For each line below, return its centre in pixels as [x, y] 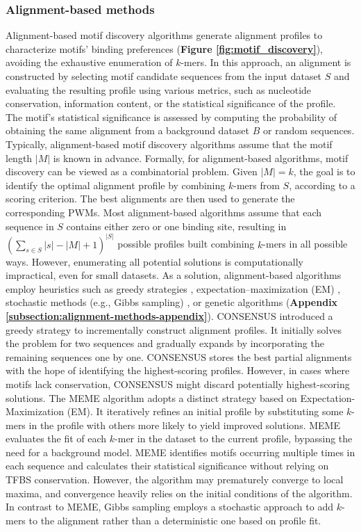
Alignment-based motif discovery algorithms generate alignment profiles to [164, 35]
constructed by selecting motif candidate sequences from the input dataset [164, 76]
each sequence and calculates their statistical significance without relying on [167, 466]
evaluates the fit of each [56, 438]
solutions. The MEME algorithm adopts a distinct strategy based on [151, 397]
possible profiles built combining [186, 244]
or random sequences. [309, 130]
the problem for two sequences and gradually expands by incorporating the [165, 343]
